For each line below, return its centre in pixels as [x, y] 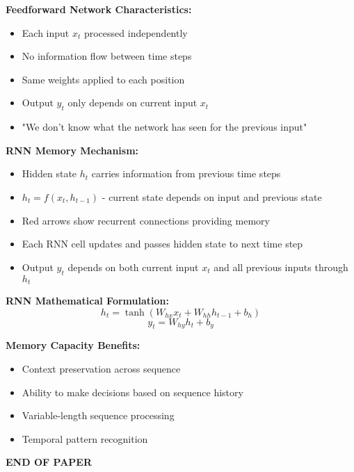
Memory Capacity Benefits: [73, 345]
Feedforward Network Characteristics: [99, 9]
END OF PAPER [49, 462]
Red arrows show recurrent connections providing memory [146, 220]
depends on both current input [133, 267]
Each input [46, 32]
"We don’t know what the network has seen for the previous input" [164, 127]
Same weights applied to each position [103, 79]
